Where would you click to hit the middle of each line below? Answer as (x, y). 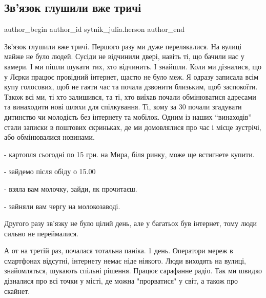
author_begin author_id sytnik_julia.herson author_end (94, 29)
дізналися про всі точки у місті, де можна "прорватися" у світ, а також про (121, 281)
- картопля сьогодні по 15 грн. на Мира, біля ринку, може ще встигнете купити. (129, 154)
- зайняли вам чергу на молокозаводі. (62, 206)
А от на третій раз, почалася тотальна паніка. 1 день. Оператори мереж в (119, 250)
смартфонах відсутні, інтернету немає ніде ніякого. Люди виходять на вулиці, (125, 260)
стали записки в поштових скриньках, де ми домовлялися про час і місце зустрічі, (133, 127)
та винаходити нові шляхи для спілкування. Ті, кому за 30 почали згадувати (123, 107)
